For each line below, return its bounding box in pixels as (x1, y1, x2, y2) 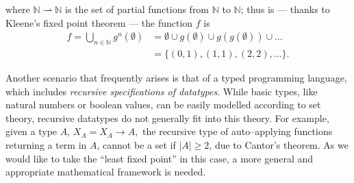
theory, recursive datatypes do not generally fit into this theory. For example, (5, 110, 329, 125)
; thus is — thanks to (240, 2, 330, 16)
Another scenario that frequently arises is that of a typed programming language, (5, 71, 347, 85)
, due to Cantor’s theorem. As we (209, 138, 349, 152)
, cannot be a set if (97, 138, 176, 152)
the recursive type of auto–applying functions (142, 124, 333, 138)
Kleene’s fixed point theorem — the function (5, 15, 193, 29)
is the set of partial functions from (65, 2, 210, 16)
